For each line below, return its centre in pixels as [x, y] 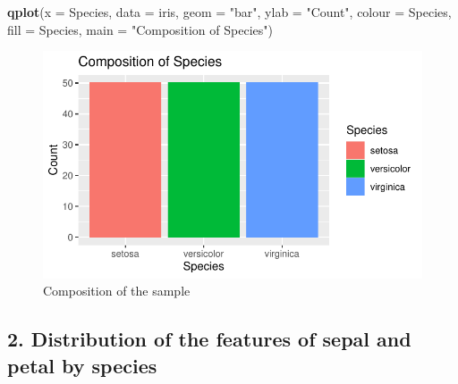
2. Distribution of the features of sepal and [209, 339]
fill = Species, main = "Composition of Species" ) [140, 29]
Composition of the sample [117, 291]
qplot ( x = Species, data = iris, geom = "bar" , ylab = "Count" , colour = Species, [229, 12]
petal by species [82, 365]
